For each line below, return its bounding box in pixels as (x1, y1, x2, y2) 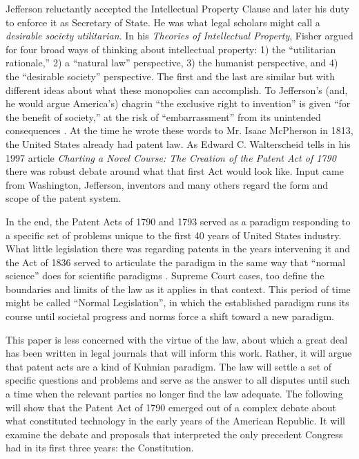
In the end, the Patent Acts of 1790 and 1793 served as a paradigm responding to (6, 214, 351, 228)
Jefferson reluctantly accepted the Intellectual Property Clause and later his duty (6, 1, 349, 15)
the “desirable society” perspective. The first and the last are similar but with (6, 68, 336, 83)
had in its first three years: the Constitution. (6, 440, 194, 455)
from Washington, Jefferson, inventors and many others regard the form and (6, 177, 329, 191)
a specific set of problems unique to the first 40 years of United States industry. (6, 227, 342, 242)
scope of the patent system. (6, 191, 122, 205)
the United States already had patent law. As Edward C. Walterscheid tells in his (6, 136, 351, 151)
